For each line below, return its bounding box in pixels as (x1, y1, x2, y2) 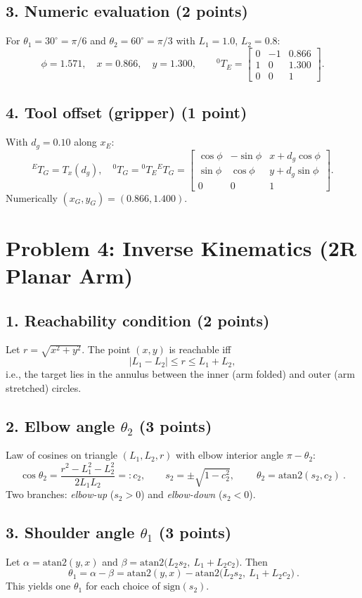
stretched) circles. (6, 380, 82, 395)
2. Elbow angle (6, 414, 115, 436)
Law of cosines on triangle (6, 447, 118, 462)
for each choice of (85, 578, 160, 593)
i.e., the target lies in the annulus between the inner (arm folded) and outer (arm (6, 367, 355, 381)
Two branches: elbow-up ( (6, 487, 115, 502)
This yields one (6, 578, 71, 593)
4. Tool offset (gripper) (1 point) (6, 101, 247, 123)
